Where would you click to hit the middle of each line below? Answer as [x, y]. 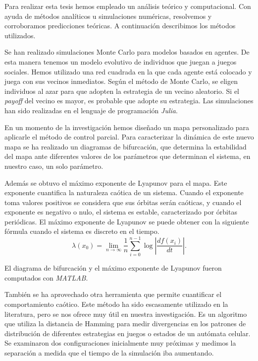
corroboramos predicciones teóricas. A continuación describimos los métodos [120, 26]
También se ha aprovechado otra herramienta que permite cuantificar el [113, 294]
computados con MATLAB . [46, 277]
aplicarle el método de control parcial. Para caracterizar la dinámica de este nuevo [129, 137]
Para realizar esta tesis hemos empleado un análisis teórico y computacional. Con [128, 6]
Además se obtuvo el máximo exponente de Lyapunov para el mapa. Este [116, 182]
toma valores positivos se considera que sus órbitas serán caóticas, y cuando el [123, 202]
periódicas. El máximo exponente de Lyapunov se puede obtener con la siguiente [127, 221]
